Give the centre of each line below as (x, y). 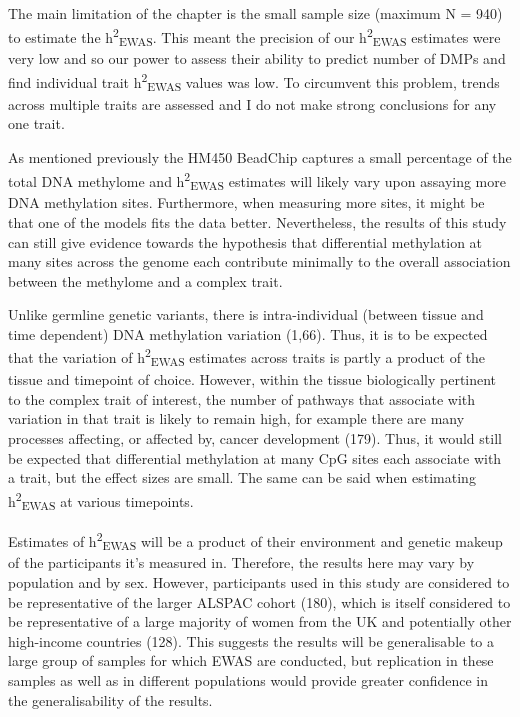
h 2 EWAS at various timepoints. (101, 500)
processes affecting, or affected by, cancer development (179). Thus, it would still (255, 438)
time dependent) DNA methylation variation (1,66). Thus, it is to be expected (248, 333)
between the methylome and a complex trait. (145, 280)
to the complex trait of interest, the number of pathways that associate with (242, 398)
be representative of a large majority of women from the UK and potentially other (260, 621)
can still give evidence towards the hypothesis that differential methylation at (245, 241)
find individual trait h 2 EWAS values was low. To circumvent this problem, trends (254, 81)
